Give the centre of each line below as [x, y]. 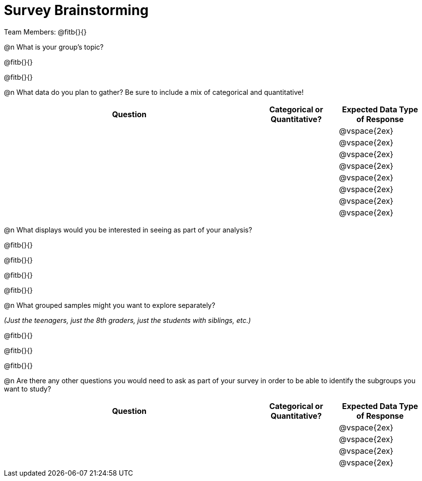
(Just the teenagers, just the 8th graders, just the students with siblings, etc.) [128, 320]
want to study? [28, 389]
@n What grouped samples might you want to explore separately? [110, 305]
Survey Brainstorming [76, 10]
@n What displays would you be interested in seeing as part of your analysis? [128, 230]
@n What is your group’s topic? [54, 47]
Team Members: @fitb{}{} [45, 32]
